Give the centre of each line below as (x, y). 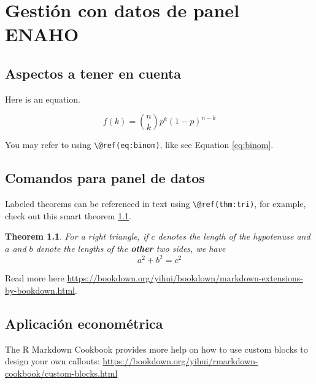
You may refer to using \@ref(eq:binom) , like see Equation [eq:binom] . (139, 145)
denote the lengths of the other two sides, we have (131, 249)
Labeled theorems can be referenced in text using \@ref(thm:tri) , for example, (156, 204)
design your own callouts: (52, 361)
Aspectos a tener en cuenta (93, 73)
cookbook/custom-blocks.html (61, 373)
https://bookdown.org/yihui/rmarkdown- (180, 361)
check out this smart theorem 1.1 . (68, 215)
